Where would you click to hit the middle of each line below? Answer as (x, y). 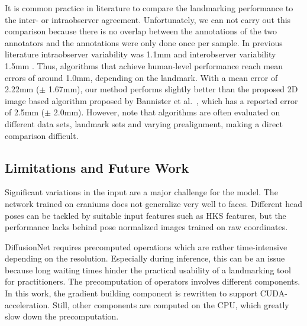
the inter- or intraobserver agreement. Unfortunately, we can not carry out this (148, 19)
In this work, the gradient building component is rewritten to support (131, 293)
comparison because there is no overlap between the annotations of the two (141, 31)
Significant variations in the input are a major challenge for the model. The (141, 192)
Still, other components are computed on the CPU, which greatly (171, 304)
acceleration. (28, 304)
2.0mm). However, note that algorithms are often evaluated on (167, 112)
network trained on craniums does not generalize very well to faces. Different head (154, 203)
